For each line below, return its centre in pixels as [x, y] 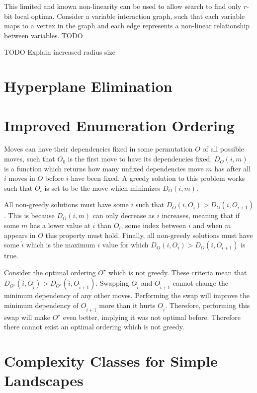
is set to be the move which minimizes [102, 188]
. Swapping [112, 283]
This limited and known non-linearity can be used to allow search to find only [123, 6]
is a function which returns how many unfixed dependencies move [104, 168]
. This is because [29, 215]
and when [208, 225]
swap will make [27, 317]
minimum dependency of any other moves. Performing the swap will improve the [127, 295]
